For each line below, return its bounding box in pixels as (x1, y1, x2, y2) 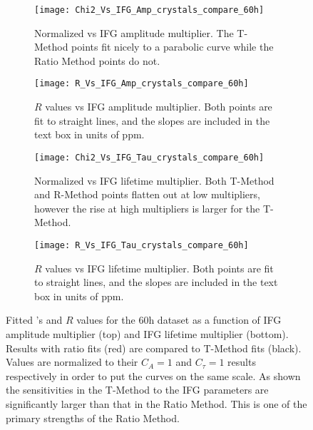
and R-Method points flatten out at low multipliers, (34, 187, 260, 202)
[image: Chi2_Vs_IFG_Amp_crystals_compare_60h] (34, 5, 265, 15)
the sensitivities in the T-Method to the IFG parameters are (6, 382, 269, 397)
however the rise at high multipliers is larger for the (34, 200, 260, 215)
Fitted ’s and (6, 312, 63, 327)
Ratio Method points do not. (34, 53, 160, 68)
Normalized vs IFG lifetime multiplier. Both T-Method (34, 173, 274, 188)
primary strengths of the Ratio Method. (6, 410, 180, 425)
